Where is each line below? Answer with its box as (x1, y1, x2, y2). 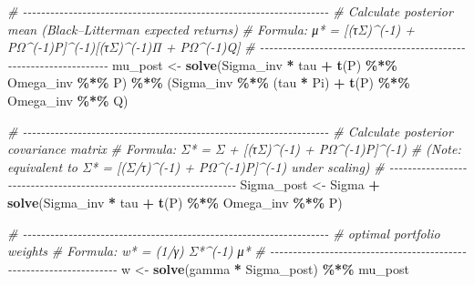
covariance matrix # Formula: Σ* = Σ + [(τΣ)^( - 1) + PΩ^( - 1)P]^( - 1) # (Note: (7, 139, 461, 158)
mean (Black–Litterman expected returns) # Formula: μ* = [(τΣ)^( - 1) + (7, 19, 416, 38)
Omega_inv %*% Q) (7, 90, 129, 109)
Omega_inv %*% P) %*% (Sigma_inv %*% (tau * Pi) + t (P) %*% (7, 73, 410, 92)
